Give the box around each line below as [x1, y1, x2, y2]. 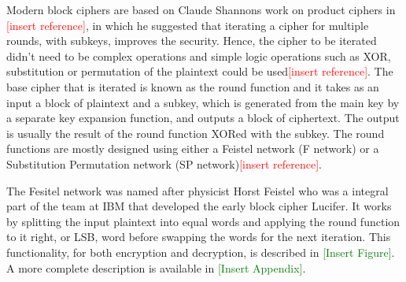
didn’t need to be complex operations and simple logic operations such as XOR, [6, 47, 391, 64]
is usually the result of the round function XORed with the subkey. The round [6, 124, 385, 141]
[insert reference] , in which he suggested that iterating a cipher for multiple [6, 17, 369, 33]
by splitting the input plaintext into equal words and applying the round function [6, 213, 400, 229]
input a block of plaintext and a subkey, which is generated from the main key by [6, 94, 400, 110]
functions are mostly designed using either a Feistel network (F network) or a [6, 140, 379, 157]
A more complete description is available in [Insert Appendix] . [6, 259, 306, 276]
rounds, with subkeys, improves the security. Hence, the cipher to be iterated [6, 32, 377, 49]
